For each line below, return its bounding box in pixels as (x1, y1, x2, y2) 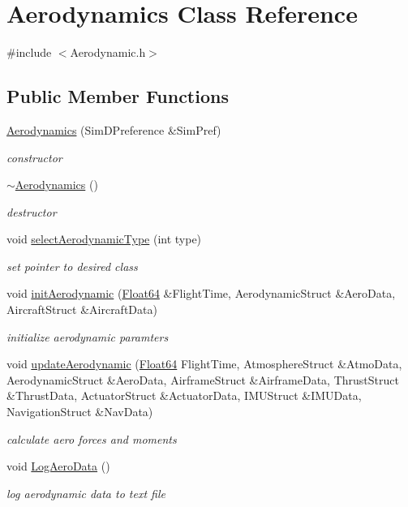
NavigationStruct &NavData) (6, 403, 153, 420)
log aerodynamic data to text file (6, 484, 165, 501)
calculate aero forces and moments (6, 430, 177, 447)
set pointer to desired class (6, 257, 138, 274)
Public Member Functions (6, 84, 229, 109)
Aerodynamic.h (70, 44, 146, 61)
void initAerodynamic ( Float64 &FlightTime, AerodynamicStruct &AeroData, (6, 285, 396, 302)
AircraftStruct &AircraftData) (6, 301, 157, 318)
